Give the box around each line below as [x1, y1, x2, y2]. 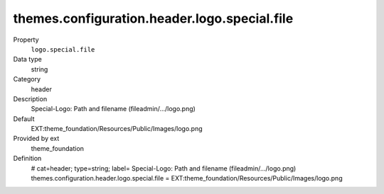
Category [13, 75, 41, 84]
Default [13, 114, 35, 123]
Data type [13, 55, 42, 64]
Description [13, 94, 48, 103]
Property [13, 35, 39, 44]
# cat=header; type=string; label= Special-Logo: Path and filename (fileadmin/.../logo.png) [31, 164, 297, 173]
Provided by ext [13, 135, 60, 143]
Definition [13, 154, 42, 163]
